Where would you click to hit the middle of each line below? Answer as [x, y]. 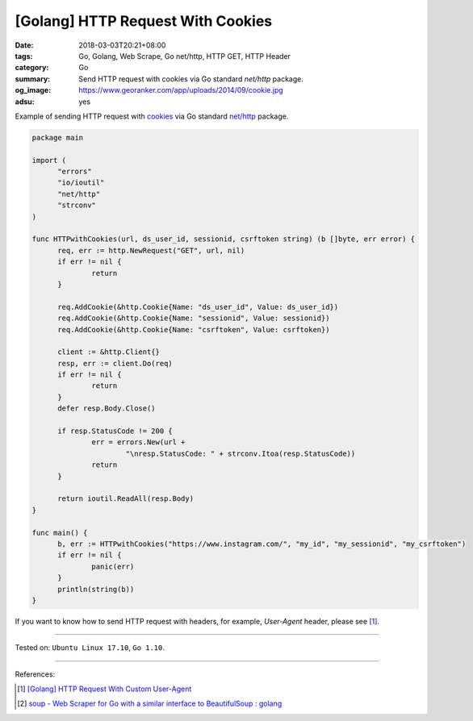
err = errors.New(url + [138, 442]
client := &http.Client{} [109, 352]
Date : [24, 45]
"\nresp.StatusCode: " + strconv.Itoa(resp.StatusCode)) [241, 453]
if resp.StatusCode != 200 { [115, 431]
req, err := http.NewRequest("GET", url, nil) [151, 250]
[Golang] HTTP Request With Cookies [144, 21]
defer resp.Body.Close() [107, 408]
